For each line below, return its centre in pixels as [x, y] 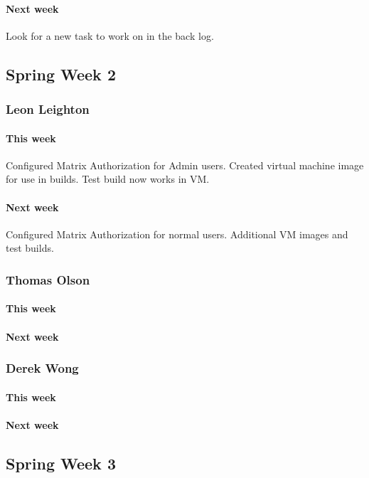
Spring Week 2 [61, 74]
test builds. [30, 248]
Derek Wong [42, 368]
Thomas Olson [48, 279]
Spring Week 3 [61, 463]
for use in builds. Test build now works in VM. [108, 179]
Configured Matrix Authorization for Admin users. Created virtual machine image [185, 165]
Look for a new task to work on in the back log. [110, 35]
